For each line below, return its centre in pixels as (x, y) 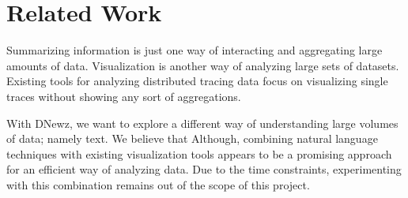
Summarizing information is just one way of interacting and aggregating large (195, 50)
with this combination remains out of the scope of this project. (158, 184)
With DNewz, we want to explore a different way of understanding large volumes (202, 123)
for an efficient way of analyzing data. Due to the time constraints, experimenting (204, 169)
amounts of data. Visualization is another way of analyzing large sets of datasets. (203, 65)
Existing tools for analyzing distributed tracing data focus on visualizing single (197, 81)
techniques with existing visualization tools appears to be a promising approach (199, 153)
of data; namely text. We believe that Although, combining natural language (192, 138)
